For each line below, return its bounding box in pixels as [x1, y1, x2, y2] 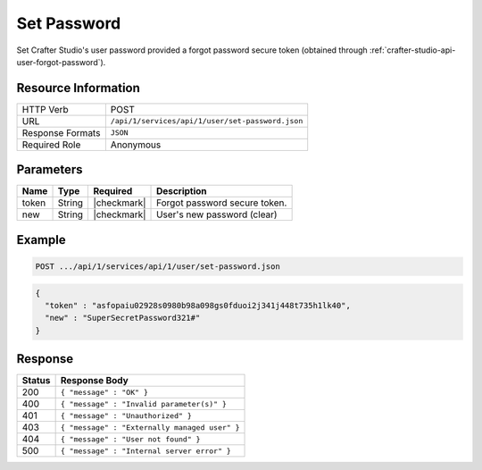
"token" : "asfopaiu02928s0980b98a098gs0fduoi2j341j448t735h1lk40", [45, 300, 352, 310]
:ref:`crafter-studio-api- [369, 45, 456, 55]
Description [156, 185, 207, 197]
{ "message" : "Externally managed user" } [60, 423, 240, 432]
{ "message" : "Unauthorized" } [60, 411, 192, 420]
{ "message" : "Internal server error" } [60, 446, 231, 456]
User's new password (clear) [156, 208, 278, 221]
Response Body [60, 374, 129, 387]
